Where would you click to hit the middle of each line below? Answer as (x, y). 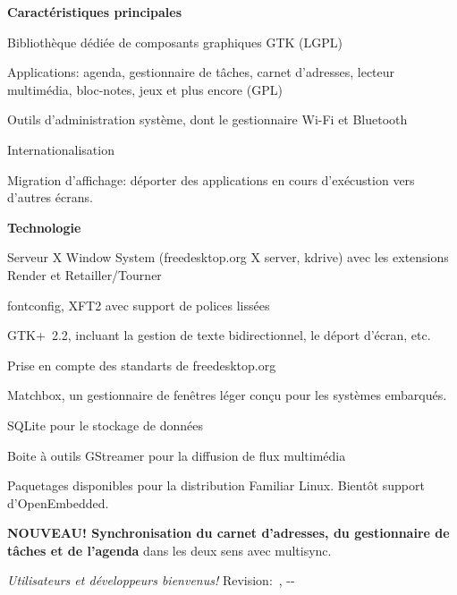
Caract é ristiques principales (95, 12)
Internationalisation (61, 149)
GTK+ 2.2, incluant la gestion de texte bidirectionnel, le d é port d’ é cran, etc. (219, 335)
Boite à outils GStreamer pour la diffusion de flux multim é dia (177, 455)
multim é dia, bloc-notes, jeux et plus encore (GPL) (145, 89)
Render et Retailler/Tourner (85, 274)
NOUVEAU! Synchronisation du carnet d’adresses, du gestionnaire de (228, 533)
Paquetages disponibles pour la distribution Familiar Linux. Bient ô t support (216, 485)
